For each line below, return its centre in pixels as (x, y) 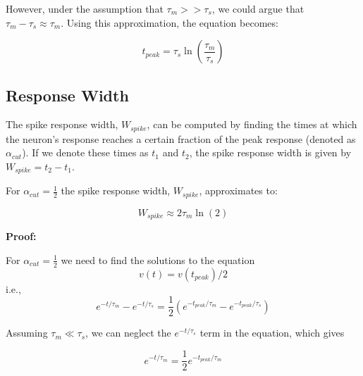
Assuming (27, 333)
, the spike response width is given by (270, 152)
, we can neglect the (128, 333)
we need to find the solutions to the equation (158, 259)
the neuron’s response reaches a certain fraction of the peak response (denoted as (181, 138)
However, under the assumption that (85, 8)
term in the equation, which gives (272, 333)
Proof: (21, 236)
